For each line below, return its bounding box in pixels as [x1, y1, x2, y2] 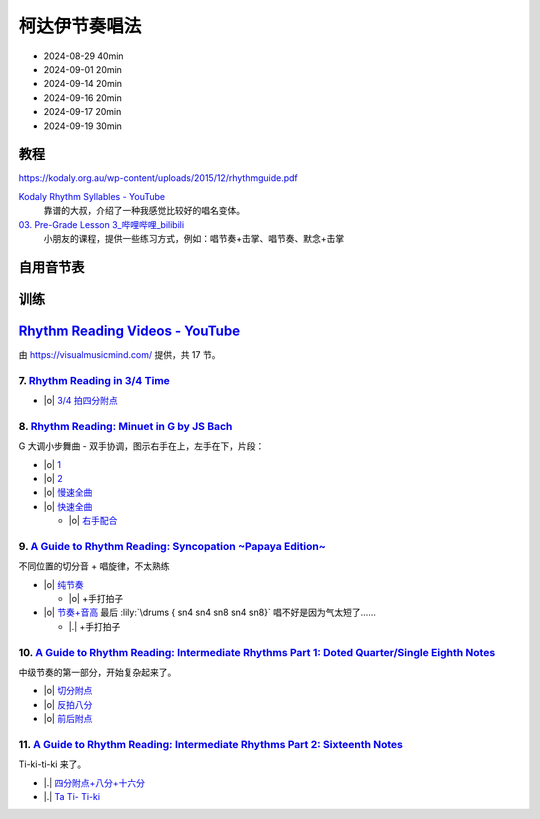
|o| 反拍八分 [43, 698, 93, 710]
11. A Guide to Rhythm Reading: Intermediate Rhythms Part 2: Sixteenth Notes [18, 737, 404, 751]
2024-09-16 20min [43, 91, 122, 104]
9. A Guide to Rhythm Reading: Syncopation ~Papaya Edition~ [18, 539, 327, 553]
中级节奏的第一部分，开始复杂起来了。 [18, 666, 177, 678]
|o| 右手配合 [68, 515, 118, 527]
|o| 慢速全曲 [43, 486, 93, 499]
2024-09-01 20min [43, 63, 122, 75]
